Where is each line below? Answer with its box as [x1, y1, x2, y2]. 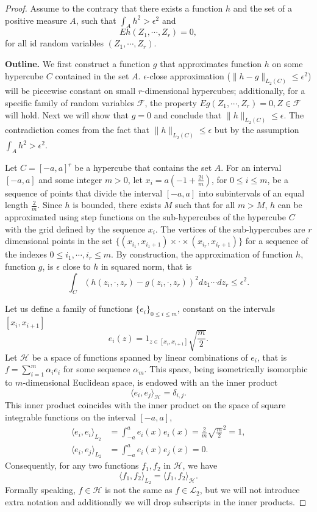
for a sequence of [245, 234, 308, 247]
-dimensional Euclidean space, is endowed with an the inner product [23, 376, 278, 389]
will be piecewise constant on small [5, 84, 136, 97]
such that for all [175, 198, 235, 211]
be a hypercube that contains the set [74, 161, 212, 174]
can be [277, 198, 302, 211]
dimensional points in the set [5, 234, 113, 247]
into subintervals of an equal [198, 186, 305, 199]
